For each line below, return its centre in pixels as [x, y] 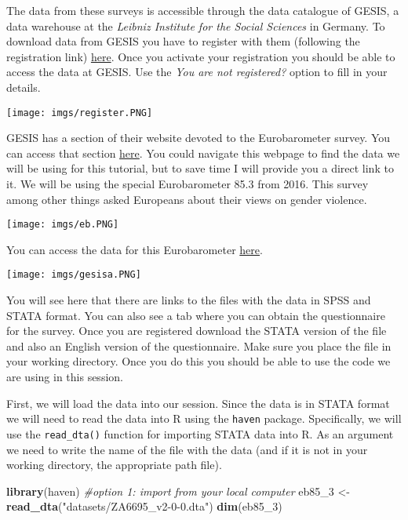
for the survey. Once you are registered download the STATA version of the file [197, 331]
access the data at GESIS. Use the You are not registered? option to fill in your [197, 72]
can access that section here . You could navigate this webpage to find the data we [203, 153]
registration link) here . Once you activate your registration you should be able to [201, 56]
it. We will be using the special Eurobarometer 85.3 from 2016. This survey [188, 184]
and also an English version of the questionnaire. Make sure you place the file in [199, 345]
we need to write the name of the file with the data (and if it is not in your [187, 449]
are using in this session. [65, 377]
